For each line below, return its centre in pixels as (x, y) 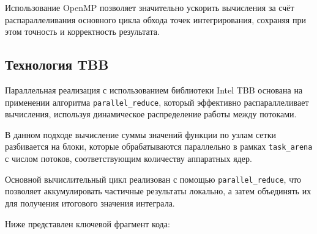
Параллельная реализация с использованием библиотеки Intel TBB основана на (154, 90)
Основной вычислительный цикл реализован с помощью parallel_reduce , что (153, 179)
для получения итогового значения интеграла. (90, 203)
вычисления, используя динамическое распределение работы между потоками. (151, 114)
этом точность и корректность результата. (82, 31)
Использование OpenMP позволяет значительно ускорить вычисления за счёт (150, 7)
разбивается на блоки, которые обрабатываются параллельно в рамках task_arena (159, 146)
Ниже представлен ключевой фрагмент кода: (88, 223)
